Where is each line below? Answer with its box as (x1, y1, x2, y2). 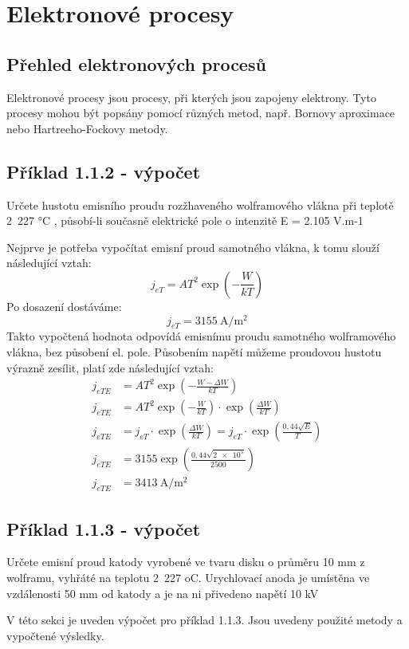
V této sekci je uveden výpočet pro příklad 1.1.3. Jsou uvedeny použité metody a (6, 612, 403, 628)
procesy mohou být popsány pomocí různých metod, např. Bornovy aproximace (6, 104, 395, 121)
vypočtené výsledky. (6, 627, 104, 643)
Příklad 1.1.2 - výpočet (6, 159, 201, 183)
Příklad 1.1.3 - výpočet (6, 516, 201, 541)
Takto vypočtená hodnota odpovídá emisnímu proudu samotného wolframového (6, 328, 396, 344)
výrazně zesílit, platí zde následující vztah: (6, 359, 214, 376)
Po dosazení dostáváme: (6, 297, 122, 314)
